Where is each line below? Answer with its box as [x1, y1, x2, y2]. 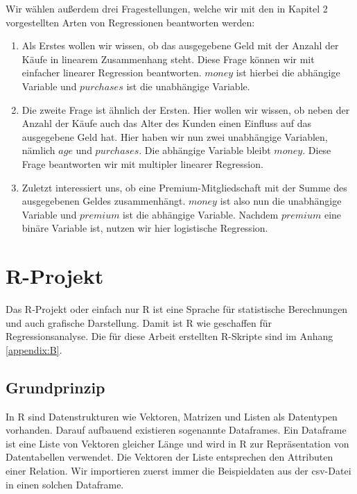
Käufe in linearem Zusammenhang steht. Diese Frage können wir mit [21, 51, 315, 66]
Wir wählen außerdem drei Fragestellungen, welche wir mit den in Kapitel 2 [6, 1, 328, 15]
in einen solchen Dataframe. [6, 477, 124, 491]
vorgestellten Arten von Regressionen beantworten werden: [6, 15, 255, 29]
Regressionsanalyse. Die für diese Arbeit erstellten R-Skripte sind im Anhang [6, 329, 333, 343]
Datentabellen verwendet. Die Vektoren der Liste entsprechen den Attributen [6, 450, 333, 464]
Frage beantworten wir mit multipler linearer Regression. [21, 156, 263, 171]
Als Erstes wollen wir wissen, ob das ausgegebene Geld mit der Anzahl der [21, 38, 339, 53]
